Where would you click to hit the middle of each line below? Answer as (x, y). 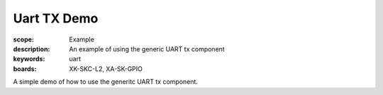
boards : (25, 69)
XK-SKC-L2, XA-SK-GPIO (106, 69)
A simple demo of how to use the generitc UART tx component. (106, 82)
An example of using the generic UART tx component (147, 49)
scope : (24, 39)
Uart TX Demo (56, 18)
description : (32, 49)
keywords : (29, 59)
